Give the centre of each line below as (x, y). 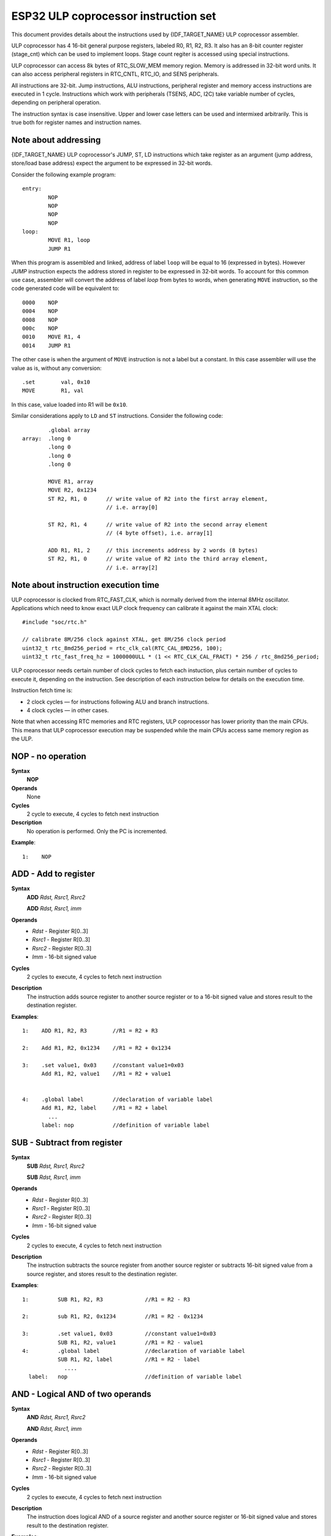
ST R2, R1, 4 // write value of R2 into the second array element (158, 524)
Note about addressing (56, 140)
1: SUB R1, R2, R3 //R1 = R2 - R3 (106, 1299)
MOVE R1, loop (69, 240)
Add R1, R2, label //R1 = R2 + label (105, 1108)
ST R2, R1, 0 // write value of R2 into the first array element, (158, 499)
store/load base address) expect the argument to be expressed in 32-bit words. (112, 163)
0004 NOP (40, 311)
